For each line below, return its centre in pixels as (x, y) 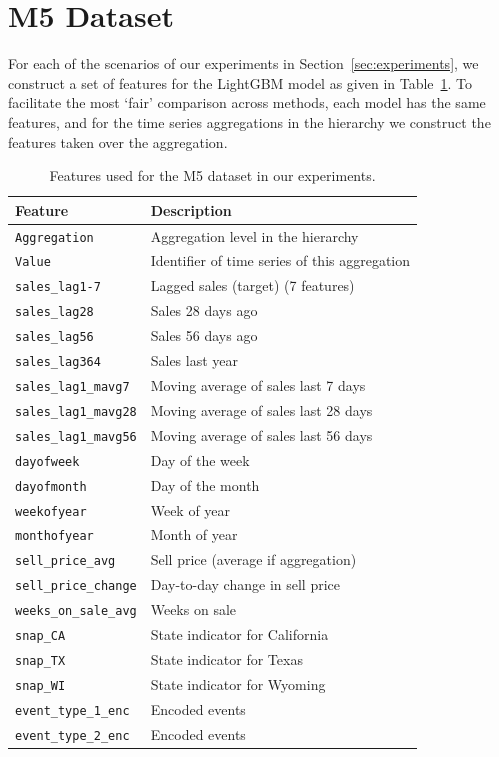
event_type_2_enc (72, 735)
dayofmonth (51, 486)
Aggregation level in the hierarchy (254, 235)
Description (191, 209)
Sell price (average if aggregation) (253, 559)
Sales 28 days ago (204, 310)
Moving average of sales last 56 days (261, 434)
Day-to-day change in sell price (245, 584)
